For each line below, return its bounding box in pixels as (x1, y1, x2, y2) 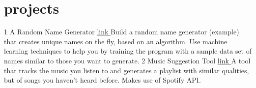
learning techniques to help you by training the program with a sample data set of (4, 46, 252, 56)
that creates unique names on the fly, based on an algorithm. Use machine (4, 36, 228, 46)
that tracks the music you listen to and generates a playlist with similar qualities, (4, 65, 249, 75)
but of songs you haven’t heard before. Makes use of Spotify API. (4, 75, 201, 85)
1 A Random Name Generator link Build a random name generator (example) (4, 27, 239, 37)
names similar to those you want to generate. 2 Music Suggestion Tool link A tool (4, 55, 251, 65)
